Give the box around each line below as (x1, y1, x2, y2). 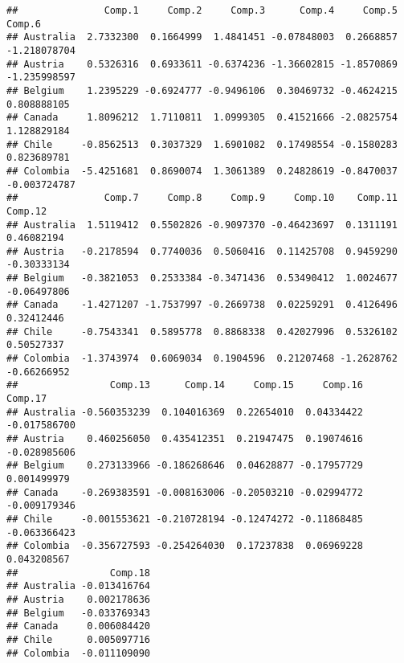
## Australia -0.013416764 (6, 580, 150, 592)
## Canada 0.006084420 (6, 620, 150, 632)
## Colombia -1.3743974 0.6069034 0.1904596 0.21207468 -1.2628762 (6, 353, 398, 365)
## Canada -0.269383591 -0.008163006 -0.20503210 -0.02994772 (6, 486, 363, 498)
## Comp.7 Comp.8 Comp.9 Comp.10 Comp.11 (6, 192, 398, 204)
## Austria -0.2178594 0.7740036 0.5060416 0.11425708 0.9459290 (6, 245, 398, 257)
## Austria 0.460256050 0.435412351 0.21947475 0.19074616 (6, 433, 363, 444)
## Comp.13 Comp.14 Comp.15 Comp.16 (6, 379, 363, 391)
